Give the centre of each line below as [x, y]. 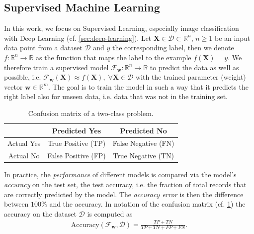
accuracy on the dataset [40, 213]
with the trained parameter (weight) [191, 77]
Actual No [24, 156]
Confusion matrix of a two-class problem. [91, 113]
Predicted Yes [77, 130]
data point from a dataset [43, 48]
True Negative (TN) [143, 156]
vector [13, 86]
